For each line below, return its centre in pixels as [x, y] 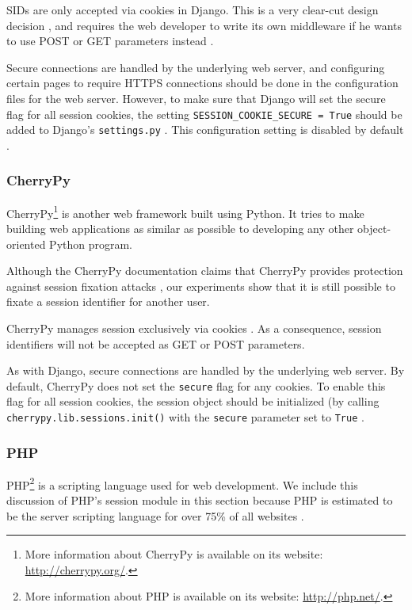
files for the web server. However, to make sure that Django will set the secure [196, 98]
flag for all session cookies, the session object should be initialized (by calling [193, 401]
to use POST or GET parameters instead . [110, 41]
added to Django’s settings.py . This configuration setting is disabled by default [205, 130]
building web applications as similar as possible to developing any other [180, 228]
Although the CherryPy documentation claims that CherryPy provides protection [205, 271]
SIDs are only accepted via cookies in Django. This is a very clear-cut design [193, 10]
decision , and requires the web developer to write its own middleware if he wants [204, 25]
